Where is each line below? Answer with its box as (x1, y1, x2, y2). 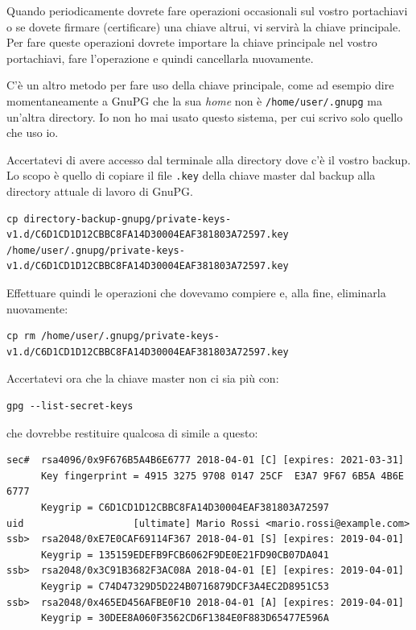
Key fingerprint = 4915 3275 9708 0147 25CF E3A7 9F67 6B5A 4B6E (40, 470, 404, 482)
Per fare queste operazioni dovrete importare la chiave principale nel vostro (6, 34, 377, 51)
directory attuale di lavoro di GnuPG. (6, 183, 193, 200)
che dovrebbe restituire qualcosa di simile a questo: (6, 424, 258, 441)
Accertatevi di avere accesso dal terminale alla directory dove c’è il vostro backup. (6, 151, 411, 168)
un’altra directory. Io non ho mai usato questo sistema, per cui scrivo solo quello (6, 108, 403, 125)
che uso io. (6, 124, 59, 141)
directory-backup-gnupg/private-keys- (23, 213, 232, 225)
